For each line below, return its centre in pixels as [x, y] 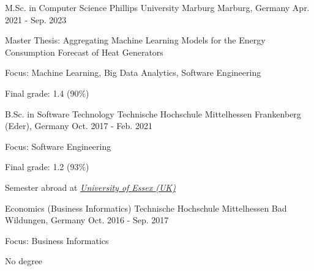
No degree [24, 261]
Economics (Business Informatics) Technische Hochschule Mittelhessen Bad [146, 208]
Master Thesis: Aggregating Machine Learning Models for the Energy [135, 40]
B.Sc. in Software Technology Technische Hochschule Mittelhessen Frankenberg [153, 113]
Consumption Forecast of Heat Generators [84, 52]
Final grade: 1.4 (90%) [47, 93]
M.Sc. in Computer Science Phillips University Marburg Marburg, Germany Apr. [157, 7]
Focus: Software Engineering [58, 146]
